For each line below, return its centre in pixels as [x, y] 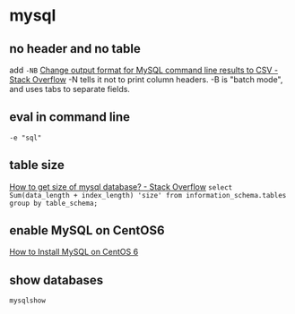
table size [37, 165]
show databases [56, 280]
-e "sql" [26, 138]
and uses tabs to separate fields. [69, 89]
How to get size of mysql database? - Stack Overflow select [121, 187]
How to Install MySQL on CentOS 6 [74, 252]
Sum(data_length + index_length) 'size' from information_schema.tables [148, 195]
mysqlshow [28, 301]
